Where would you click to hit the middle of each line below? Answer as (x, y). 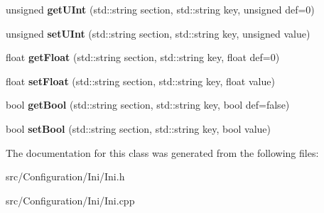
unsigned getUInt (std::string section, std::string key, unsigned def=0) (160, 9)
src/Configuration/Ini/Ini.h (65, 176)
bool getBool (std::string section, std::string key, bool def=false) (148, 105)
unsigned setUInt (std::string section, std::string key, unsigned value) (158, 33)
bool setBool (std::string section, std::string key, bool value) (139, 128)
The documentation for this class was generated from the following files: (162, 152)
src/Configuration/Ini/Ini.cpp (70, 200)
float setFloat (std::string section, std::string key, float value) (140, 81)
